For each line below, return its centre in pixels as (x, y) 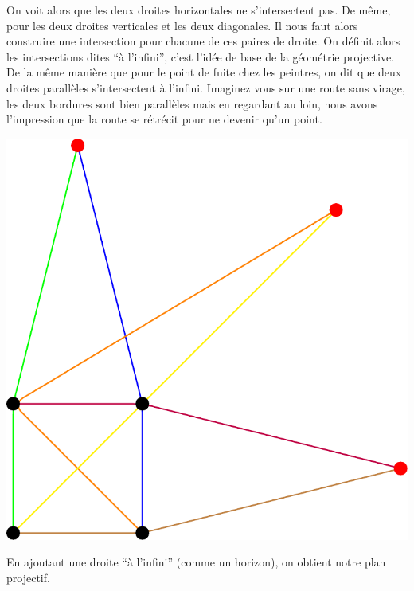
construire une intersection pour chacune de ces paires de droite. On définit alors (203, 41)
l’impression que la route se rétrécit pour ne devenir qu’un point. (164, 119)
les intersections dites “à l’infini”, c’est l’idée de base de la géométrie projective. (201, 56)
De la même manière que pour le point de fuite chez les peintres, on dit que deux (204, 72)
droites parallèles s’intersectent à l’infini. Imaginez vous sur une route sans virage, (206, 87)
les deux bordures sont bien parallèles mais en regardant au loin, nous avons (192, 103)
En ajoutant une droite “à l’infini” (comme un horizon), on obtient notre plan (196, 562)
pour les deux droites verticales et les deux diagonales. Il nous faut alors (182, 25)
